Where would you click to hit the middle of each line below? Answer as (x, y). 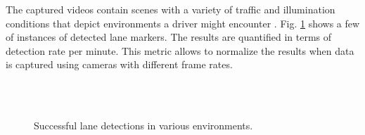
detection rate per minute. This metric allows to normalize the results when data (180, 50)
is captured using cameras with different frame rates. (119, 64)
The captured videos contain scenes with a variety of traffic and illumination (171, 9)
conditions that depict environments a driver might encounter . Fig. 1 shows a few (183, 23)
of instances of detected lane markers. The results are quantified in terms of (169, 37)
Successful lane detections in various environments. (143, 126)
